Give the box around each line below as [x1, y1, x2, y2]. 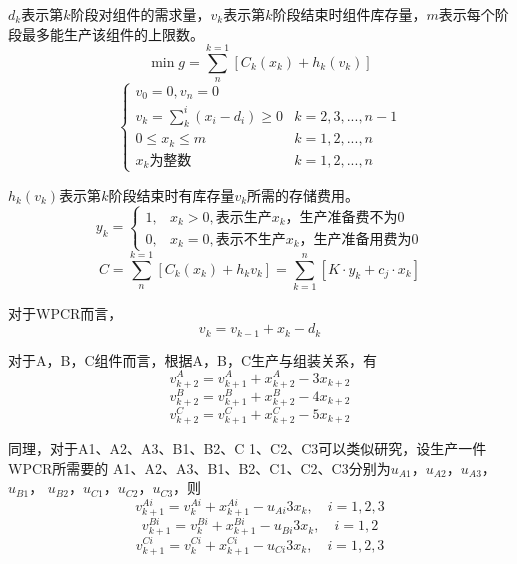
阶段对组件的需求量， [70, 4, 211, 24]
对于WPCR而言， [8, 302, 123, 323]
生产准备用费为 [313, 232, 412, 247]
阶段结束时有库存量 [108, 184, 235, 205]
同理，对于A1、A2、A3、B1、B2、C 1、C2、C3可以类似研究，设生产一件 [8, 438, 487, 459]
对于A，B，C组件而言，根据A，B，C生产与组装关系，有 [8, 349, 378, 370]
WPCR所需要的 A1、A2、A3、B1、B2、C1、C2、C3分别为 [8, 457, 391, 478]
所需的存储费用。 [247, 184, 360, 205]
